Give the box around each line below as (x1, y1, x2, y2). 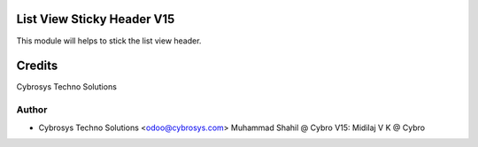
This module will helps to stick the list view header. (16, 35, 202, 46)
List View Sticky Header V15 (16, 12, 175, 27)
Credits (16, 58, 58, 73)
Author (16, 104, 48, 116)
